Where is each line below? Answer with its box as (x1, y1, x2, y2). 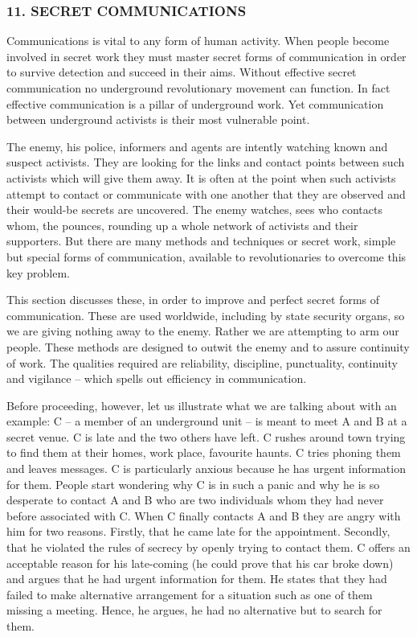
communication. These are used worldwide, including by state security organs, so (6, 306, 405, 323)
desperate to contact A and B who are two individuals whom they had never (6, 491, 384, 508)
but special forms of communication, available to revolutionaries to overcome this (6, 248, 407, 265)
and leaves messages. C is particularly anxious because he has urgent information (6, 460, 406, 477)
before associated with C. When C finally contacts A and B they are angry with (6, 507, 401, 524)
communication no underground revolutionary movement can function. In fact (6, 80, 390, 96)
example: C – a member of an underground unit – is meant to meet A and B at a (6, 413, 407, 429)
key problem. (6, 264, 70, 281)
